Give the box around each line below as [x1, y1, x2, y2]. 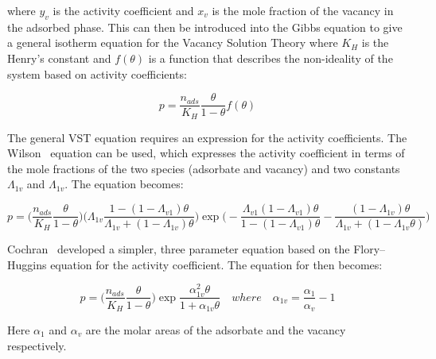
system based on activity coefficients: [7, 65, 187, 82]
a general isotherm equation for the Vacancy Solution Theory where [7, 34, 338, 51]
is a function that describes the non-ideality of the [148, 49, 393, 66]
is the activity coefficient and [53, 2, 194, 18]
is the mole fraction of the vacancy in [212, 2, 394, 18]
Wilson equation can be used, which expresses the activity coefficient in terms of [7, 145, 405, 161]
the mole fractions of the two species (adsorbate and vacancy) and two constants [7, 160, 400, 176]
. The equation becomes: [64, 176, 184, 192]
